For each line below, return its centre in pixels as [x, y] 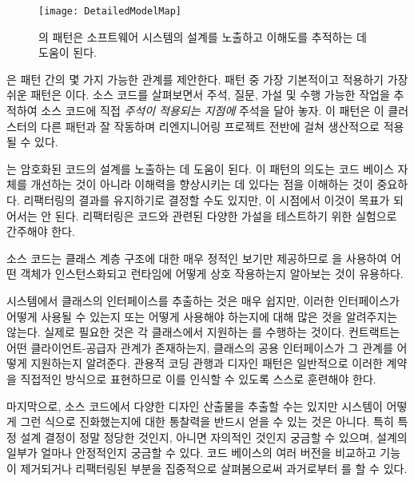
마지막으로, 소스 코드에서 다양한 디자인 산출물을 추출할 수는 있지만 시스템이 [195, 405]
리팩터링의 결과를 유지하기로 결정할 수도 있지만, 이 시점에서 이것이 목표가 [207, 200]
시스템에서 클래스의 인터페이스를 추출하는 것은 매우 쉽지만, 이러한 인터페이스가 [203, 300]
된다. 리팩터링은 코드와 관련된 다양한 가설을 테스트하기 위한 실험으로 [226, 215]
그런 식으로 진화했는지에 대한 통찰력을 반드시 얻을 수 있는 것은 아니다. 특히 [207, 421]
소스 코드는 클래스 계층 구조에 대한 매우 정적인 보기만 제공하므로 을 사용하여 [197, 258]
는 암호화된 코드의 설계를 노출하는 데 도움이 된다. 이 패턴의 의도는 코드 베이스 [200, 168]
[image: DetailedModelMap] [110, 11]
